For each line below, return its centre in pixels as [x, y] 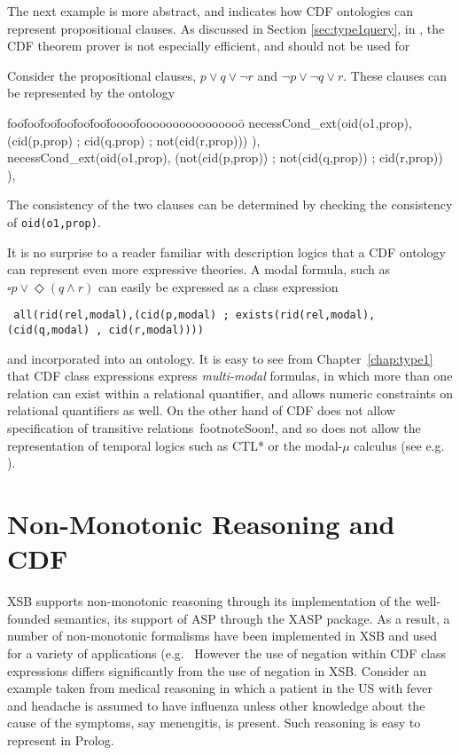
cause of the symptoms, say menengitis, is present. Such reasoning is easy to [214, 723]
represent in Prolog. [61, 739]
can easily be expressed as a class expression [218, 286]
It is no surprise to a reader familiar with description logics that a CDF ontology [226, 252]
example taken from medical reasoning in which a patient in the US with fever [220, 688]
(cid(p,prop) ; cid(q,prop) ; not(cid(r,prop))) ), [134, 140]
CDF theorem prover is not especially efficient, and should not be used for [209, 46]
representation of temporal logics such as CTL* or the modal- [175, 445]
